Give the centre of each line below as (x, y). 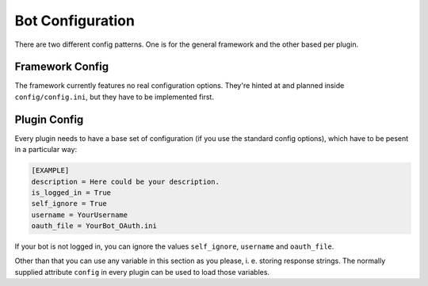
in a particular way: (46, 150)
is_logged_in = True (71, 193)
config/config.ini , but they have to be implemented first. (114, 97)
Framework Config (62, 67)
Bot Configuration (75, 21)
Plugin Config (49, 119)
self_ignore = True (69, 204)
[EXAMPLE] (50, 171)
